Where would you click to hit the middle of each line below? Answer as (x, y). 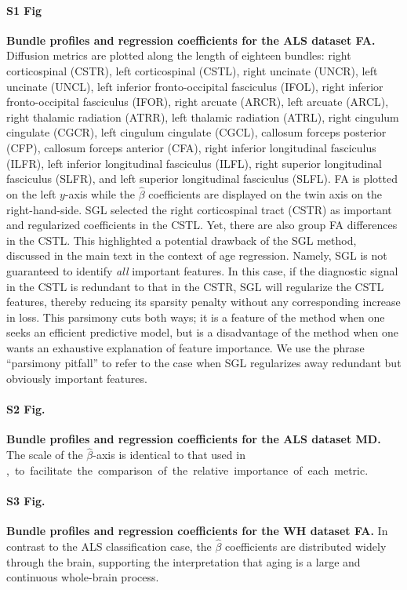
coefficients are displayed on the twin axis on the (265, 193)
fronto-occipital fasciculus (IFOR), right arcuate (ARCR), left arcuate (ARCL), (198, 102)
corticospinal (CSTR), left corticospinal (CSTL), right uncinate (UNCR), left (192, 70)
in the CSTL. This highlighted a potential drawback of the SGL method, (182, 240)
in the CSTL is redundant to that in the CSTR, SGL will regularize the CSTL (195, 286)
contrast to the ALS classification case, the (109, 546)
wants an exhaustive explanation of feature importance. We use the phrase (185, 347)
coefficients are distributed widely (306, 546)
